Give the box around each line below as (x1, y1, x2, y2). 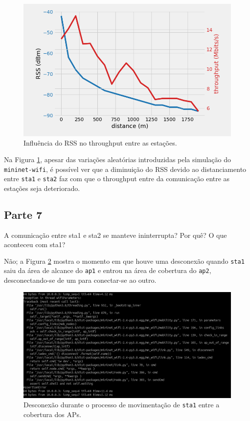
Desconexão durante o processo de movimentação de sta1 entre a (23, 400, 220, 410)
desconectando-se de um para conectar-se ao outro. (4, 275, 157, 285)
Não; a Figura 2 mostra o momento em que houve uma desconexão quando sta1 (4, 255, 245, 266)
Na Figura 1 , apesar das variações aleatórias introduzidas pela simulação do (4, 154, 231, 164)
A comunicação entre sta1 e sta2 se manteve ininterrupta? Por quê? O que (4, 230, 227, 240)
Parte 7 (4, 207, 43, 222)
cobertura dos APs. (23, 409, 81, 419)
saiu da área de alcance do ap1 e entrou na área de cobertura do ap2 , (4, 265, 211, 275)
